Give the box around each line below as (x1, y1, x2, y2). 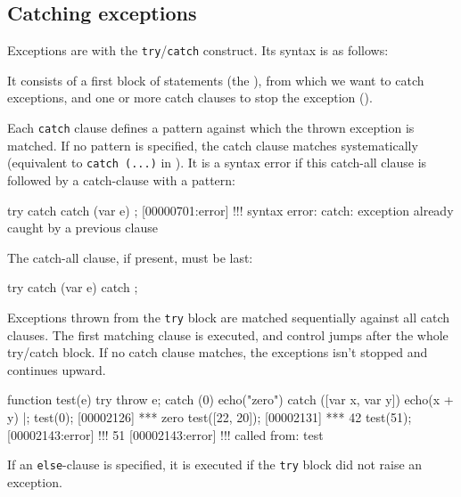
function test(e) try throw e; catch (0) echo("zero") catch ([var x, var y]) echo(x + (7, 390, 454, 409)
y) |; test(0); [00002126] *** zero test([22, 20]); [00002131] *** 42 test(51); (7, 407, 412, 426)
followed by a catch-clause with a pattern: (7, 170, 235, 189)
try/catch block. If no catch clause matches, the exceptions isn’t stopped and (7, 343, 428, 362)
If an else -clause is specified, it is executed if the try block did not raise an (7, 455, 423, 474)
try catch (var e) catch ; (7, 278, 138, 297)
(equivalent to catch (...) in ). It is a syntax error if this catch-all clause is (7, 153, 427, 172)
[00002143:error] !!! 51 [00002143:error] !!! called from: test (7, 425, 324, 444)
